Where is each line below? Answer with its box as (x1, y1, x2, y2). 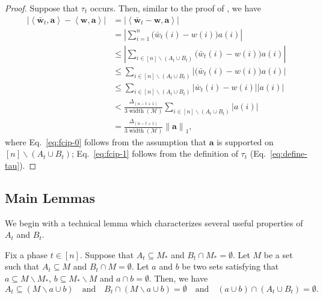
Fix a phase (5, 248, 48, 261)
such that (5, 260, 40, 273)
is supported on (217, 135, 274, 148)
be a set (263, 248, 293, 261)
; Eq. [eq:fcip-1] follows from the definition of (72, 147, 238, 160)
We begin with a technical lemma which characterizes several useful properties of (5, 216, 303, 229)
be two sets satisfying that (182, 260, 279, 273)
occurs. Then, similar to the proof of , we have (90, 2, 262, 14)
